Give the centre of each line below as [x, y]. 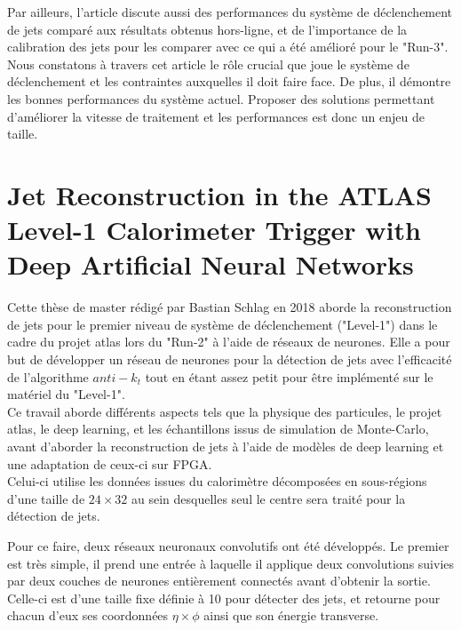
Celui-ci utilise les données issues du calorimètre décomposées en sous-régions [217, 481]
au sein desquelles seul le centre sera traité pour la [269, 498]
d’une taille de [46, 498]
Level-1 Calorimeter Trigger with [214, 230]
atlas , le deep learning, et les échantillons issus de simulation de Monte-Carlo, [218, 429]
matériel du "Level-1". [66, 394]
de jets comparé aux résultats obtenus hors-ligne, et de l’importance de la [207, 29]
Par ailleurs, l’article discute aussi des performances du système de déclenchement [230, 12]
